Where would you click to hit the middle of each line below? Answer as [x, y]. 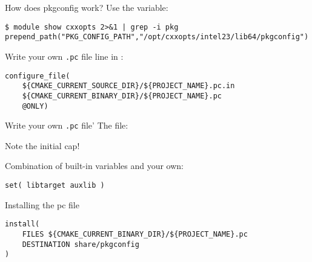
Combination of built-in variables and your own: [94, 166]
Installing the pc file [42, 204]
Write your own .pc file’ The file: [67, 125]
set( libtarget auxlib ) [55, 186]
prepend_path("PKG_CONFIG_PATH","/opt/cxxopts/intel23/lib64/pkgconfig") [157, 37]
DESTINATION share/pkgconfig [81, 244]
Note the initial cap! [42, 145]
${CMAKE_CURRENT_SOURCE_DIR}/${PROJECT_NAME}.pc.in [128, 86]
